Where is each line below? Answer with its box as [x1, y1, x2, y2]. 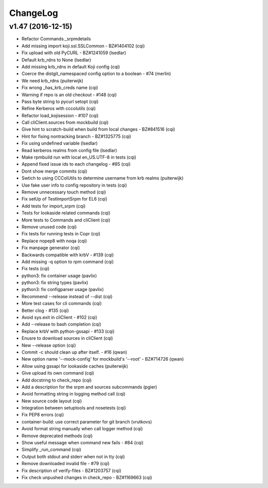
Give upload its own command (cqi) [21, 370, 94, 376]
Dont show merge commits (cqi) [21, 168, 87, 174]
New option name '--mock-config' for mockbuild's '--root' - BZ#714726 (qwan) [21, 356, 184, 362]
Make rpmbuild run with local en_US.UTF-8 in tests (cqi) [21, 154, 136, 160]
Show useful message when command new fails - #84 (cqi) [21, 440, 144, 446]
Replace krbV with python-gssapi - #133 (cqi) [21, 328, 115, 334]
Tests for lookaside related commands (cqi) [21, 210, 111, 216]
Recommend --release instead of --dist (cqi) [21, 293, 113, 299]
